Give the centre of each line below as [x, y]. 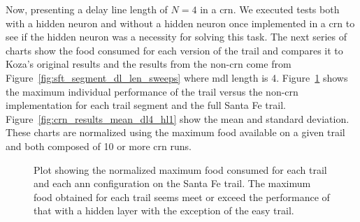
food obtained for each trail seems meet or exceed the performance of [182, 197]
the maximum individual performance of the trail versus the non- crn [152, 91]
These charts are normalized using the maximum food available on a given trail [175, 132]
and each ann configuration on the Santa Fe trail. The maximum [172, 183]
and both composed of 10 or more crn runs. [99, 146]
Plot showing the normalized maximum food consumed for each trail [180, 169]
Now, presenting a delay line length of [87, 9]
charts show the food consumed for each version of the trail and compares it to [174, 50]
